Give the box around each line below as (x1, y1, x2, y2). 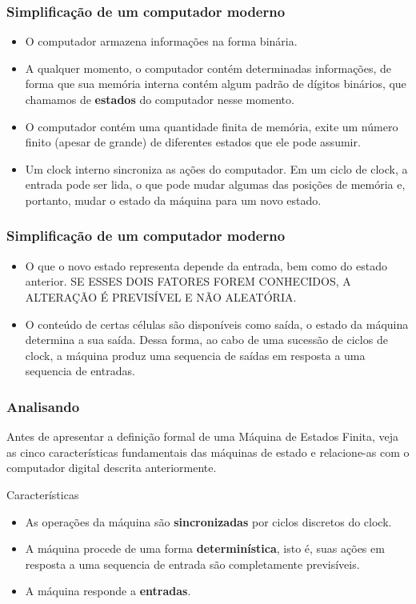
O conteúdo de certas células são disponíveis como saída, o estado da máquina (25, 315, 409, 332)
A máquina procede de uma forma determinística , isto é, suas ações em (25, 540, 385, 557)
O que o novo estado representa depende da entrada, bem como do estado (25, 257, 387, 274)
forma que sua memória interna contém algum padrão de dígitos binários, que (25, 75, 406, 92)
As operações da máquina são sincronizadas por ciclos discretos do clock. (25, 513, 392, 530)
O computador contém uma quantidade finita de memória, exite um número (25, 118, 398, 134)
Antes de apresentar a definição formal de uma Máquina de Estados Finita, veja (6, 428, 399, 445)
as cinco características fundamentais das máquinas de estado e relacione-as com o (6, 443, 410, 460)
